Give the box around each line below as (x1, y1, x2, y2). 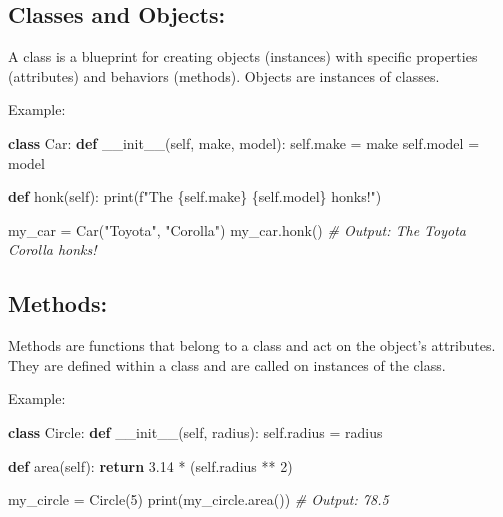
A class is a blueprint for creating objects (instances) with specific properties (8, 46, 478, 67)
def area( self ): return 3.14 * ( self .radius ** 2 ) (8, 455, 293, 476)
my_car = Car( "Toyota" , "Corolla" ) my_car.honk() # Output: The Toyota (8, 219, 466, 240)
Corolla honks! (8, 239, 97, 260)
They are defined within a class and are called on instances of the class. (8, 354, 446, 375)
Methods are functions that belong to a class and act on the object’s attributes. (8, 335, 496, 356)
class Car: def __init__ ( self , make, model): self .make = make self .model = (8, 132, 480, 153)
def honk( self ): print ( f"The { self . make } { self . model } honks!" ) (8, 186, 382, 207)
